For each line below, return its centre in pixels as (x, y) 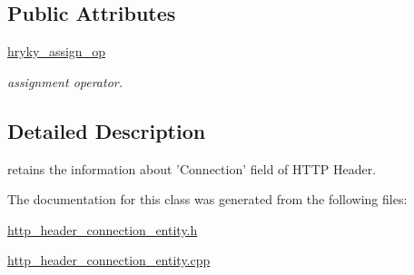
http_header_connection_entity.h (103, 229)
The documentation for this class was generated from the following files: (207, 199)
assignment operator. (65, 81)
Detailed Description (107, 130)
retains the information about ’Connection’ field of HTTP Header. (192, 168)
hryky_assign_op (56, 51)
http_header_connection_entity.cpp (109, 260)
